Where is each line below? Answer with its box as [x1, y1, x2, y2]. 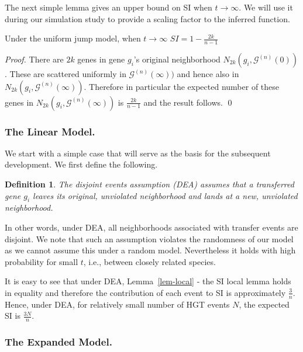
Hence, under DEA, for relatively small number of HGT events [5, 298, 230, 310]
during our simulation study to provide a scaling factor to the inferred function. [5, 12, 290, 25]
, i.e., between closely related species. [83, 255, 216, 267]
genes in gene [77, 53, 125, 65]
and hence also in [177, 68, 239, 80]
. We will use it [239, 1, 293, 13]
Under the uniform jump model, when [5, 32, 141, 44]
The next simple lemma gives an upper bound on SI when [5, 1, 212, 13]
